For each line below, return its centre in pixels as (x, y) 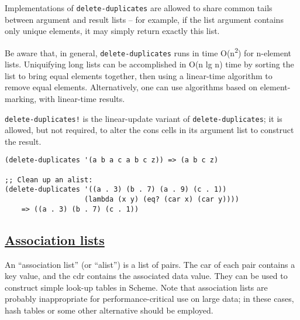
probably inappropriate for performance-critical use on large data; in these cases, (149, 299)
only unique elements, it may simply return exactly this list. (112, 31)
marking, (21, 98)
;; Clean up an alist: (49, 180)
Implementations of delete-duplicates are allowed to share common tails (139, 8)
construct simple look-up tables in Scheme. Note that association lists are (136, 287)
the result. (23, 141)
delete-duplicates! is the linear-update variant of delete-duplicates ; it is (144, 118)
